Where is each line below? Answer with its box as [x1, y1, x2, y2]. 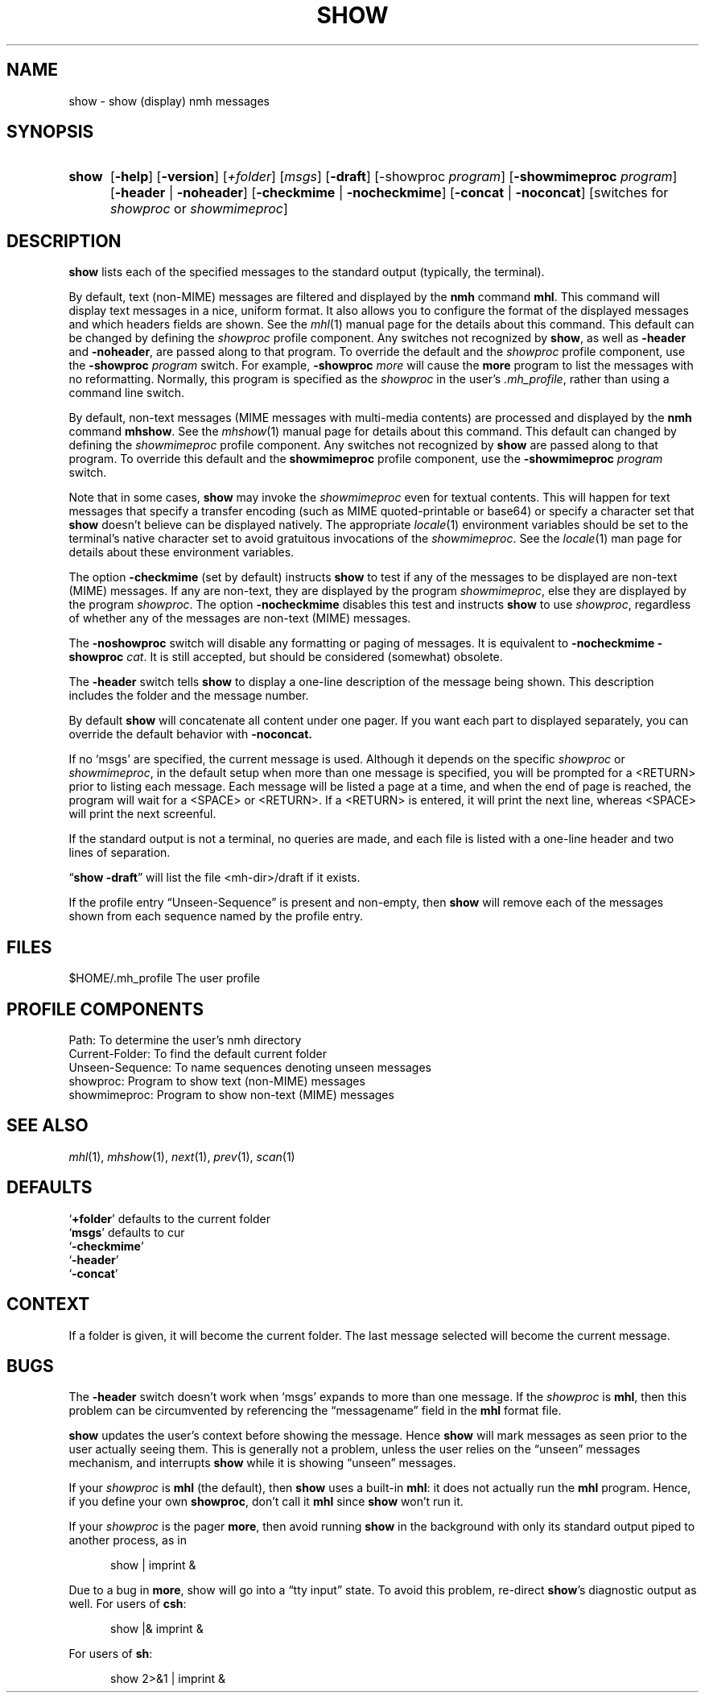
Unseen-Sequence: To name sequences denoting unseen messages [68, 1060, 432, 1074]
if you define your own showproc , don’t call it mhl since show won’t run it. [68, 1494, 464, 1509]
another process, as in [68, 1533, 187, 1548]
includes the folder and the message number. [68, 688, 309, 703]
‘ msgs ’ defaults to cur [68, 1225, 185, 1239]
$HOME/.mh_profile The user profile [68, 971, 261, 986]
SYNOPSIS [6, 122, 94, 143]
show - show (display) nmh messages [68, 93, 270, 108]
